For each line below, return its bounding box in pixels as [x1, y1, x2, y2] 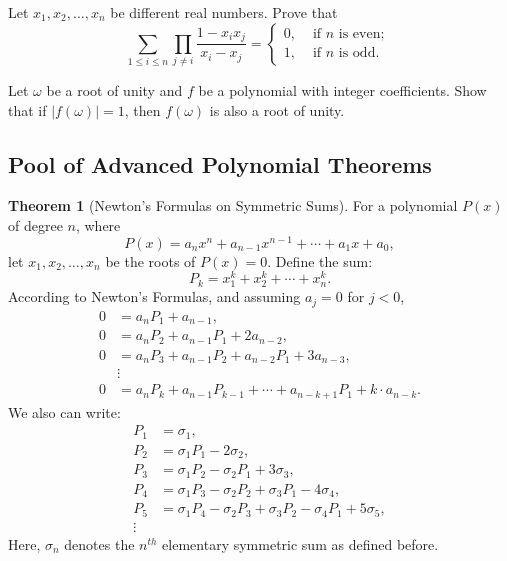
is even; [338, 27, 385, 42]
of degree [8, 214, 63, 235]
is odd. [338, 46, 380, 61]
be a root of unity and [46, 79, 183, 100]
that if [8, 99, 47, 120]
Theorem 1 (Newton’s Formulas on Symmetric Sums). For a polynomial [8, 195, 458, 216]
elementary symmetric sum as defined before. [162, 533, 439, 554]
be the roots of [105, 250, 196, 271]
